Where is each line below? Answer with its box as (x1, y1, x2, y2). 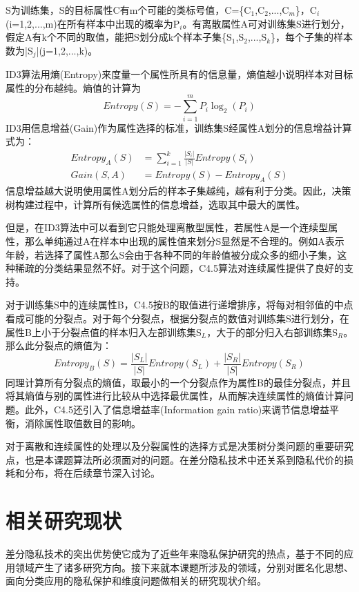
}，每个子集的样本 (271, 30, 353, 44)
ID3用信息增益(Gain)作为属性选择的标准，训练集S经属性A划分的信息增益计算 (6, 120, 352, 135)
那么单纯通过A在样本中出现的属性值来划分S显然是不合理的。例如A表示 (24, 234, 345, 248)
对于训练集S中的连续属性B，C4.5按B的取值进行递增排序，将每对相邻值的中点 (6, 297, 353, 312)
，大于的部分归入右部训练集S (206, 324, 338, 339)
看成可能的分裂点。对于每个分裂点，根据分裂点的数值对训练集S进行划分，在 (6, 310, 349, 325)
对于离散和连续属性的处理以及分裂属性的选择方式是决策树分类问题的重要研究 (6, 439, 353, 453)
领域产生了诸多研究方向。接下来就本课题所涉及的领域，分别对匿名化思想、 (14, 560, 353, 574)
